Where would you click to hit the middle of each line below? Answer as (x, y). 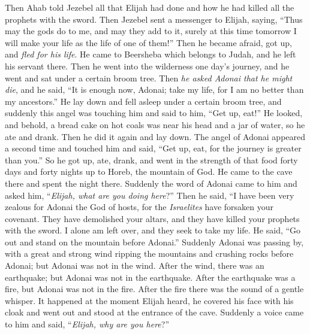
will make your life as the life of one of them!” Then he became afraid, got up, (148, 42)
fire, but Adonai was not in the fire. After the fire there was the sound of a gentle (154, 289)
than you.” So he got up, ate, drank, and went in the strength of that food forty (151, 160)
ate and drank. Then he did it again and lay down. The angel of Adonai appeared (155, 136)
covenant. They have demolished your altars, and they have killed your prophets (152, 218)
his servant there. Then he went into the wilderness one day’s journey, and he (147, 66)
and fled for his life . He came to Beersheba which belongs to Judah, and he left (151, 54)
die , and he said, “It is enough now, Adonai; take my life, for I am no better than (154, 89)
